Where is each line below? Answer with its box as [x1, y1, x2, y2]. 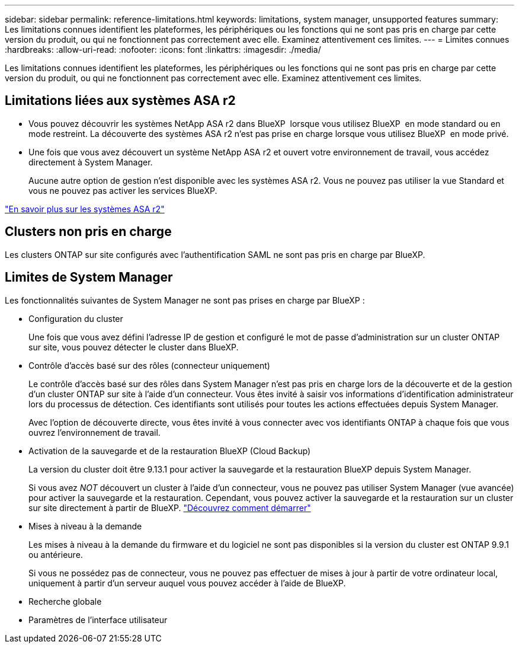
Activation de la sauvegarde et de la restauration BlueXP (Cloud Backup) [28, 445, 311, 456]
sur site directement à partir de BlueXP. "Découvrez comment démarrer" [28, 502, 311, 513]
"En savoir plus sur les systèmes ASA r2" [5, 203, 165, 214]
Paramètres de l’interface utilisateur [28, 614, 168, 625]
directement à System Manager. [28, 157, 153, 167]
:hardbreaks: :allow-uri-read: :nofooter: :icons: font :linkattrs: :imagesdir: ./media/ [5, 44, 321, 55]
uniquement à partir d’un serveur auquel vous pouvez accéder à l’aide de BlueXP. [28, 577, 346, 588]
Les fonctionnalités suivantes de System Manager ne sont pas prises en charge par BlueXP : [5, 295, 365, 305]
